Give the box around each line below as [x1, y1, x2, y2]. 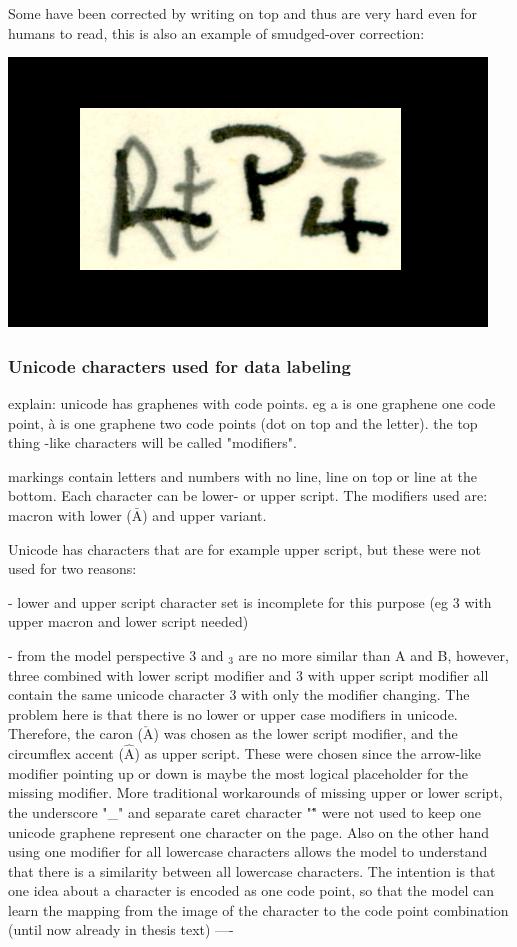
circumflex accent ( [8, 743, 124, 764]
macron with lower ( [8, 504, 132, 525]
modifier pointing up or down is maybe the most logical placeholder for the [8, 762, 468, 783]
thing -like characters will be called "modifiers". [8, 432, 297, 453]
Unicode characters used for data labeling [8, 353, 351, 378]
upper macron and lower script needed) [8, 611, 249, 632]
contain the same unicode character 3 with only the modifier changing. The [8, 684, 470, 705]
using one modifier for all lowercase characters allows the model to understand [8, 841, 488, 862]
